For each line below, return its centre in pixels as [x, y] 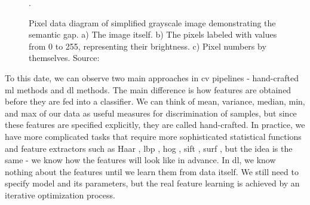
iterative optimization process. [60, 195]
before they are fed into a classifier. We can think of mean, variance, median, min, [155, 101]
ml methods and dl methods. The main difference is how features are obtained [148, 89]
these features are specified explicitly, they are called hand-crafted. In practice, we [155, 125]
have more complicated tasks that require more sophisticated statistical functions [153, 136]
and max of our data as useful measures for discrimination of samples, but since [151, 113]
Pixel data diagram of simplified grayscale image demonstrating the [152, 22]
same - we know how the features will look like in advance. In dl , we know [140, 160]
